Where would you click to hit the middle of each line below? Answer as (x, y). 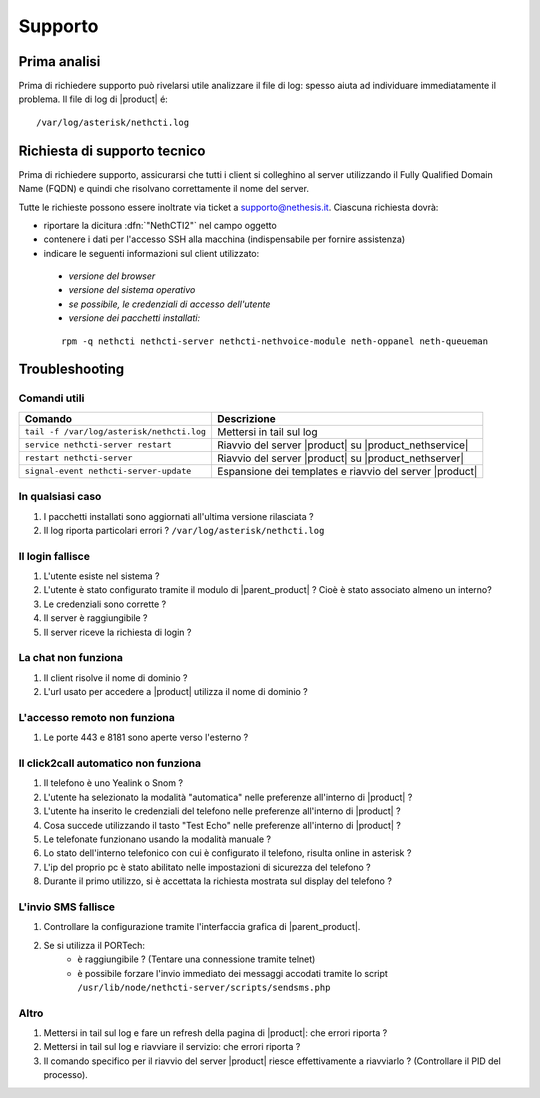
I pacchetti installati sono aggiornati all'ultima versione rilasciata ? (178, 516)
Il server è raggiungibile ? (96, 618)
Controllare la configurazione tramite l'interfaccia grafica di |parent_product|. (202, 927)
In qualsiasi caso (60, 497)
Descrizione (246, 418)
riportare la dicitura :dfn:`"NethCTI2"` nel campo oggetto (160, 225)
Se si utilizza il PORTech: (94, 945)
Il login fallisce (54, 556)
